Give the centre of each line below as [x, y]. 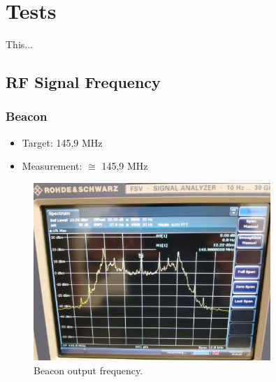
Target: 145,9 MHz [62, 142]
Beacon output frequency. [88, 370]
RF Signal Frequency [83, 82]
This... [19, 44]
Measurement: [52, 166]
